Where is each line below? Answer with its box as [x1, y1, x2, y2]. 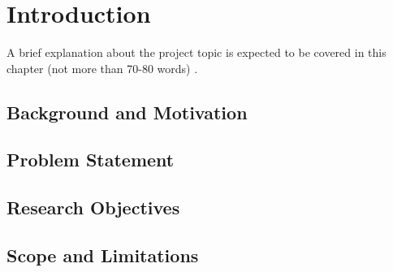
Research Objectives [6, 195, 180, 220]
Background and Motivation [6, 99, 248, 124]
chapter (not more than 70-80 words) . [6, 59, 198, 76]
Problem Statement [6, 147, 175, 172]
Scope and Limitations [6, 243, 199, 268]
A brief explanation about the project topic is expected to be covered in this [6, 44, 387, 61]
